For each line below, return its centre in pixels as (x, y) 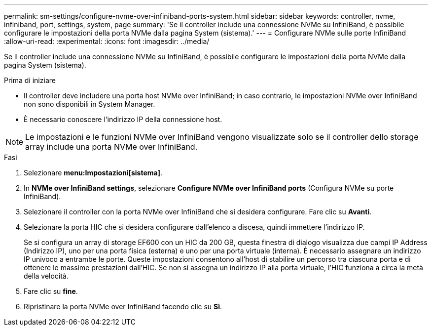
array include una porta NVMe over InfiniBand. (111, 147)
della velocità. (46, 276)
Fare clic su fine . (51, 291)
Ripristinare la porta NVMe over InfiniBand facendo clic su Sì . (123, 307)
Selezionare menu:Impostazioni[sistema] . (93, 173)
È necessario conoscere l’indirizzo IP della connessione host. (123, 119)
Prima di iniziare (30, 80)
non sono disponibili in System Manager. (90, 104)
